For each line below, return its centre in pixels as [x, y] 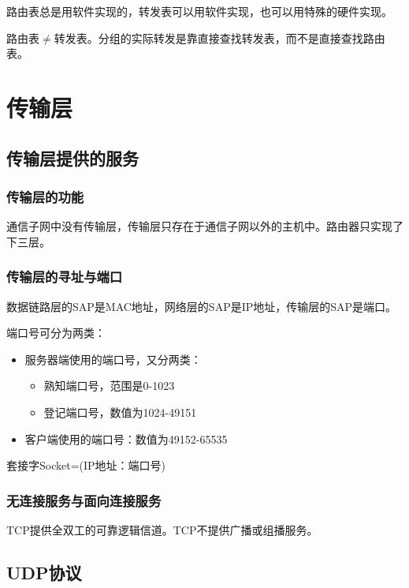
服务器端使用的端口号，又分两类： [113, 359]
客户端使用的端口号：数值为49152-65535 [126, 438]
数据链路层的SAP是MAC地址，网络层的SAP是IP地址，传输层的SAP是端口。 [202, 306]
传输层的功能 [45, 196]
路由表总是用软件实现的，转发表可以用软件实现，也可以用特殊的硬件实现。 [199, 11]
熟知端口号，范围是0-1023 [109, 386]
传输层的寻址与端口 [65, 277]
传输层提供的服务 [73, 157]
